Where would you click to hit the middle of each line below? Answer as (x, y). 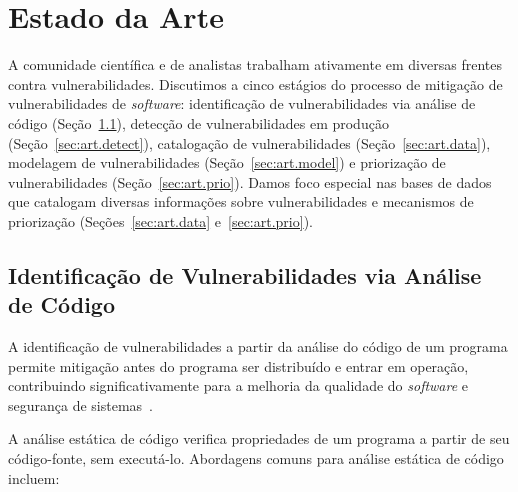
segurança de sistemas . (80, 404)
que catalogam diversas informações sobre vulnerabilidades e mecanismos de (241, 201)
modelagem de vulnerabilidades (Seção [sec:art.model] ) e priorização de (227, 162)
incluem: (34, 477)
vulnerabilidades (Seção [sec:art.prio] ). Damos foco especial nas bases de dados (250, 181)
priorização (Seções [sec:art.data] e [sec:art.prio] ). (160, 220)
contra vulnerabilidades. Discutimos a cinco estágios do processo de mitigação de (255, 83)
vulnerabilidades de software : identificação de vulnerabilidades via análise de (242, 103)
